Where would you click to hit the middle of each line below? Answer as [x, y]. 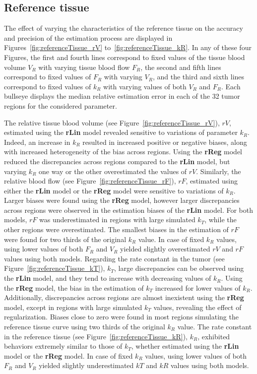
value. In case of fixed [171, 239]
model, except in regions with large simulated [73, 307]
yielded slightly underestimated [86, 365]
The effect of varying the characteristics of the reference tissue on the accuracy [124, 28]
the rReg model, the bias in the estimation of [74, 287]
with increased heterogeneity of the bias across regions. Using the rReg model [123, 152]
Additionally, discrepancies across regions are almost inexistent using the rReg [124, 297]
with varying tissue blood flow [84, 67]
